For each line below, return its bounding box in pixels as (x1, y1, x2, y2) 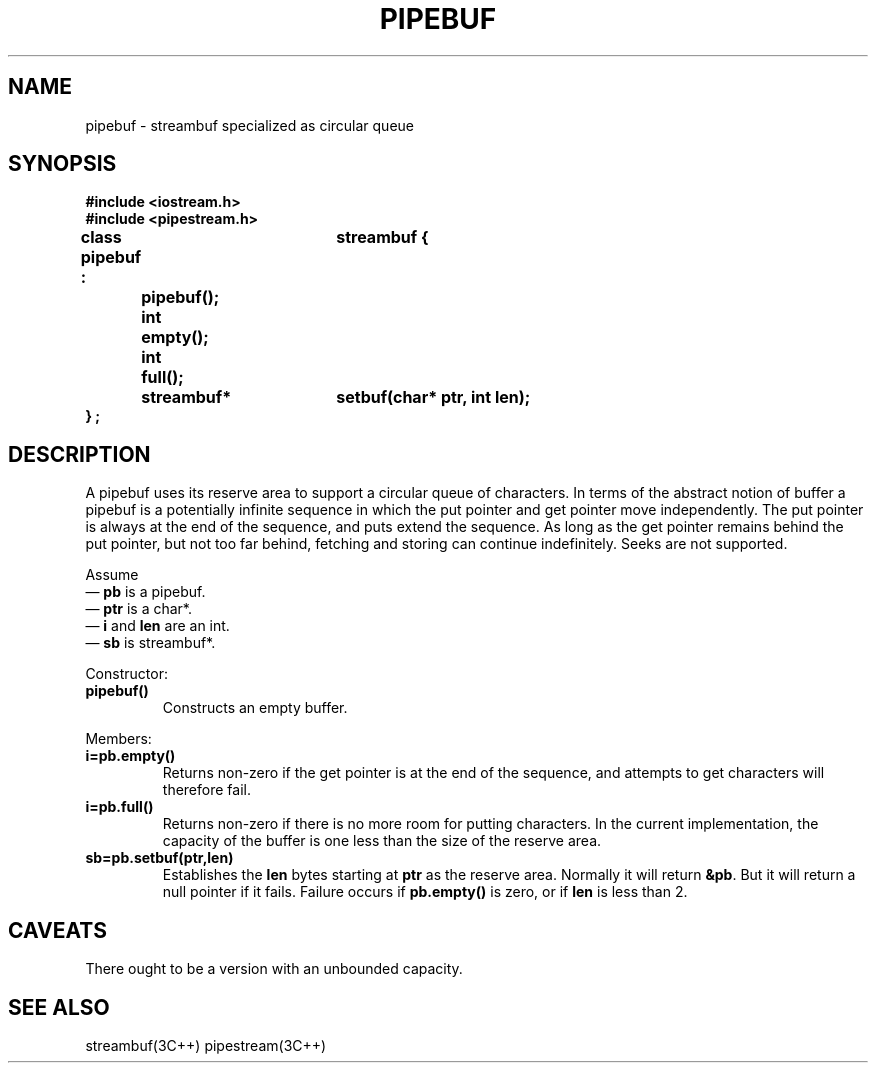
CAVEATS (8, 917, 107, 943)
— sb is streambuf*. (85, 634, 216, 652)
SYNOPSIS (8, 151, 117, 177)
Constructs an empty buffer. (162, 699, 348, 717)
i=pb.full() (85, 798, 154, 816)
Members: (85, 730, 152, 748)
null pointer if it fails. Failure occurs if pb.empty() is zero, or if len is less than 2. (162, 883, 688, 901)
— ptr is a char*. (85, 600, 192, 618)
